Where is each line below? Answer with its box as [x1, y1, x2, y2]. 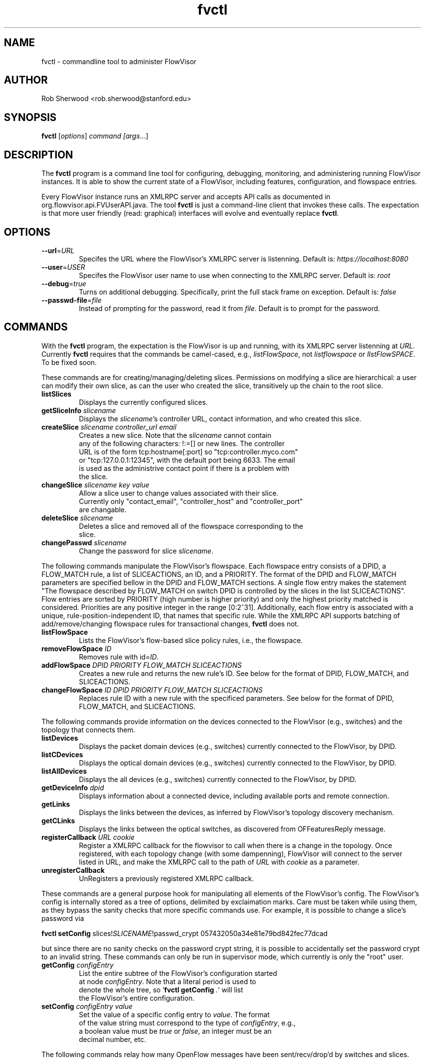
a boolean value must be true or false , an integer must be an [79, 1026, 272, 1035]
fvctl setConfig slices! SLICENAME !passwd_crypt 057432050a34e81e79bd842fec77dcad [41, 929, 328, 937]
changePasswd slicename [41, 538, 127, 547]
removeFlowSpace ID [41, 644, 112, 653]
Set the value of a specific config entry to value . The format [79, 1010, 270, 1019]
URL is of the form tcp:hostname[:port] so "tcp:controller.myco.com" [79, 447, 298, 456]
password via [41, 914, 84, 922]
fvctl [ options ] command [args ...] [41, 132, 148, 140]
